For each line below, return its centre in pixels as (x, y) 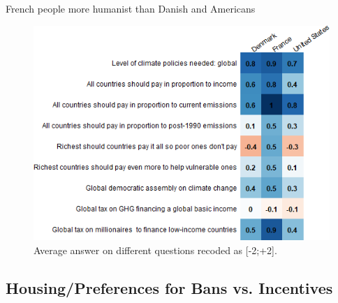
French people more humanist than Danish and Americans (131, 8)
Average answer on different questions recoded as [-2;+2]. (155, 250)
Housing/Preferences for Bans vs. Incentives (169, 288)
